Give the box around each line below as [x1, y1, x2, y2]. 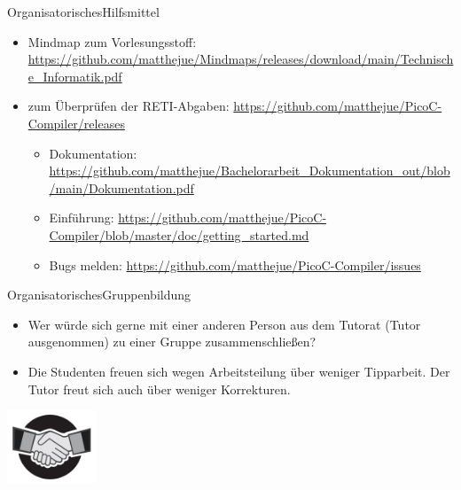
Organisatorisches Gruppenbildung [7, 285, 191, 304]
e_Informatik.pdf [27, 66, 122, 85]
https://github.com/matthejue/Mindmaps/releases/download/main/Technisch [27, 50, 454, 68]
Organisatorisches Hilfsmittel [7, 3, 160, 20]
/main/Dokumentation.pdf [49, 178, 194, 197]
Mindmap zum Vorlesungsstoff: [27, 32, 197, 51]
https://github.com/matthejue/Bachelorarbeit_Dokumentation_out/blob [49, 161, 450, 180]
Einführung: [49, 208, 114, 227]
